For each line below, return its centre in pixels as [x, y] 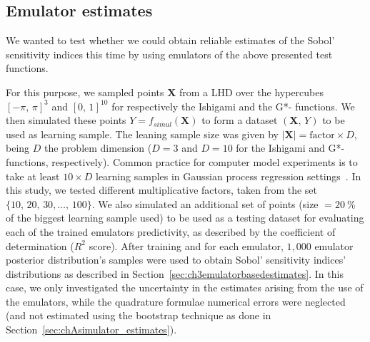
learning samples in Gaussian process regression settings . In [228, 176]
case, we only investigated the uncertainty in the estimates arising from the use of [185, 287]
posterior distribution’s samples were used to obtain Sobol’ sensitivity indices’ [176, 260]
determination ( [40, 245]
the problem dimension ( [98, 148]
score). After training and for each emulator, [186, 245]
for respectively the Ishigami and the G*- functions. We [233, 106]
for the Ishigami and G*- [290, 148]
